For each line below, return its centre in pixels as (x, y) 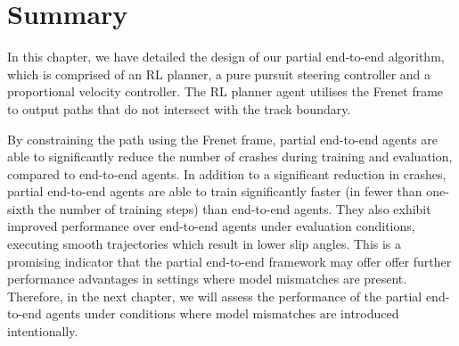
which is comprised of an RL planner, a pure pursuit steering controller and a (219, 74)
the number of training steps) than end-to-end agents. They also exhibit (234, 208)
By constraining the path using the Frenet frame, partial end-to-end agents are (223, 139)
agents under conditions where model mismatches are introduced (222, 313)
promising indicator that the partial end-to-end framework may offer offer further (229, 261)
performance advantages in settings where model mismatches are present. (207, 279)
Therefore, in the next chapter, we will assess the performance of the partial (215, 296)
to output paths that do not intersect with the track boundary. (179, 108)
